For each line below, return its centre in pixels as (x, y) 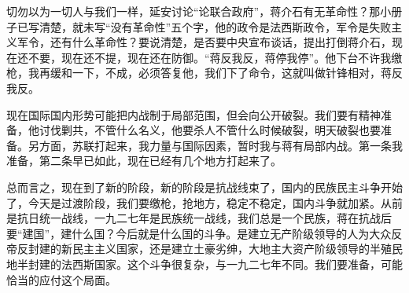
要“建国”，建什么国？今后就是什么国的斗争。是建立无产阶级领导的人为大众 (199, 233)
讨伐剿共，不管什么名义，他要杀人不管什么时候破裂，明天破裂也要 (210, 130)
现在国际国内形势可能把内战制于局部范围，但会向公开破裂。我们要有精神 (193, 114)
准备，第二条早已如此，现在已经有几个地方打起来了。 (144, 161)
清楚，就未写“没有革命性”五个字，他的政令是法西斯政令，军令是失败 (215, 26)
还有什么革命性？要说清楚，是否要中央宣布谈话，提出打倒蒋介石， (221, 42)
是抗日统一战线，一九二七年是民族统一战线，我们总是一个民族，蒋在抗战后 (199, 218)
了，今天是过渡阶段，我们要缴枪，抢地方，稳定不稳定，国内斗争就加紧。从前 (204, 202)
